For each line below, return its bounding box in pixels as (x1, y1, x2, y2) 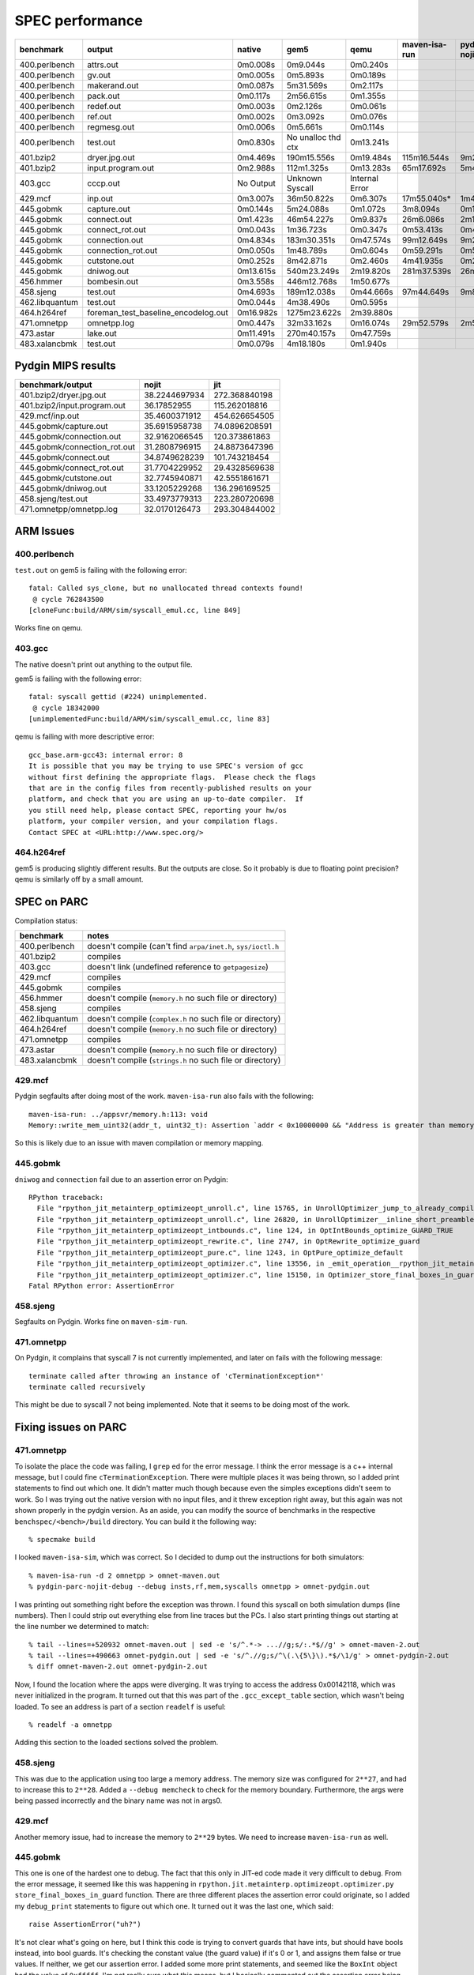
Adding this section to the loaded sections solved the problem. (14, 1738, 219, 1747)
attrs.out (87, 59, 118, 70)
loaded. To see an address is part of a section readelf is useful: (14, 1702, 227, 1711)
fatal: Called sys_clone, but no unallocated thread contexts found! (28, 584, 304, 592)
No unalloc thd (286, 131, 341, 142)
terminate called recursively (28, 1382, 146, 1392)
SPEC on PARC (14, 895, 88, 908)
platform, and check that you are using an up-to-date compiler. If (28, 795, 304, 803)
